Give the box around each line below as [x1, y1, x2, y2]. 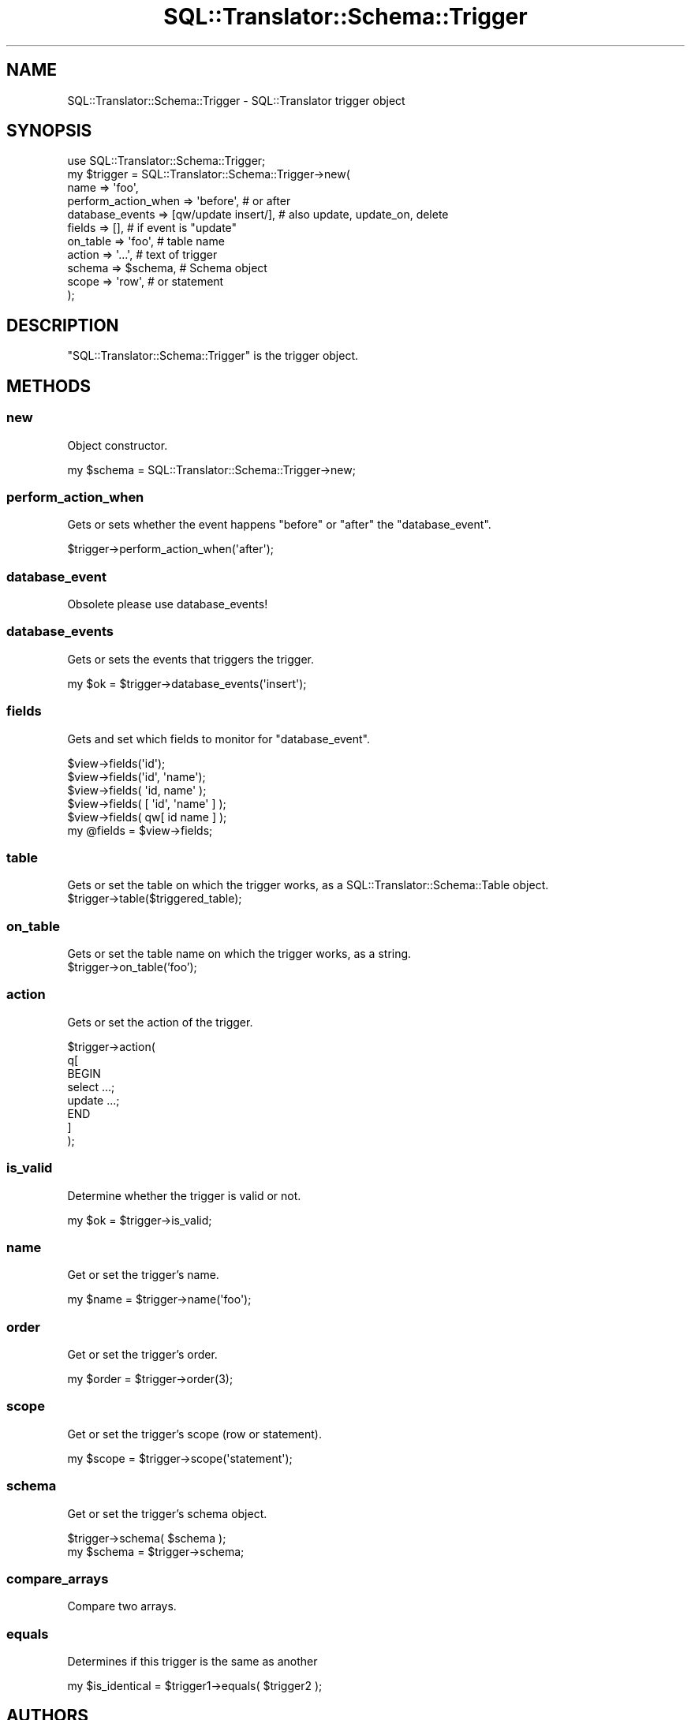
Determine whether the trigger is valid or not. [67, 1188, 301, 1202]
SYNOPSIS [6, 121, 92, 141]
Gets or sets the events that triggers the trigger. [67, 652, 314, 666]
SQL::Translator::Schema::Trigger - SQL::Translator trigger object [67, 93, 405, 107]
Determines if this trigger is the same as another [67, 1655, 318, 1668]
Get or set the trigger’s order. [67, 1348, 218, 1361]
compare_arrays [6, 1570, 109, 1587]
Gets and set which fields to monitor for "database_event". [67, 731, 371, 746]
